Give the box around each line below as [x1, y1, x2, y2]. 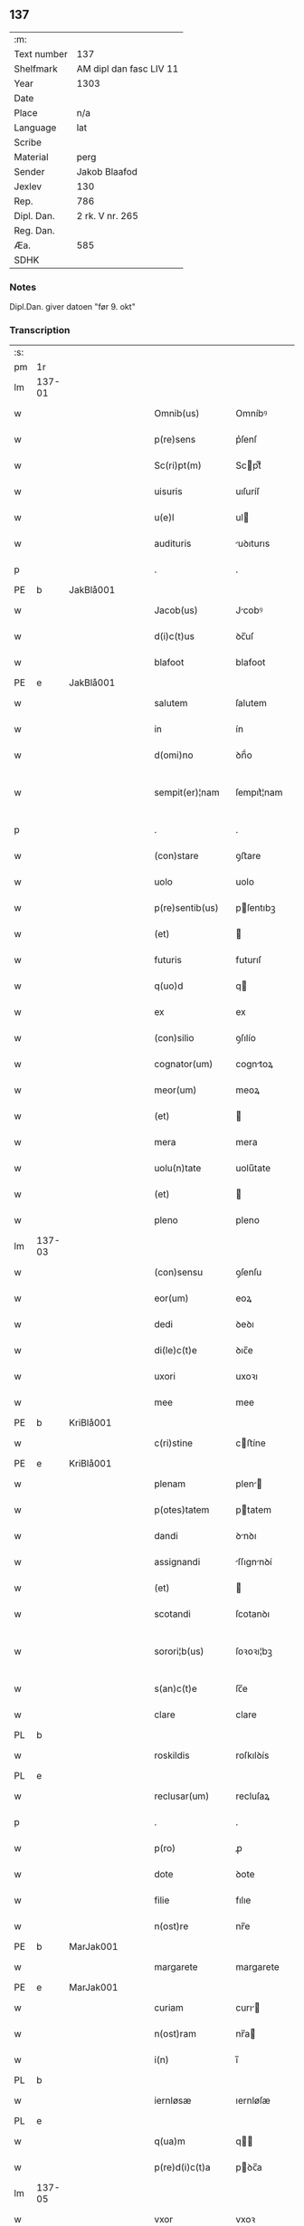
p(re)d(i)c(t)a [153, 2161, 211, 2173]
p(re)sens [153, 434, 196, 446]
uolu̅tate [235, 1162, 271, 1175]
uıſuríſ [235, 485, 260, 498]
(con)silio [153, 1032, 195, 1045]
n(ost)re [153, 1920, 189, 1933]
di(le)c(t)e [153, 1344, 197, 1357]
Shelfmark [14, 62, 58, 75]
